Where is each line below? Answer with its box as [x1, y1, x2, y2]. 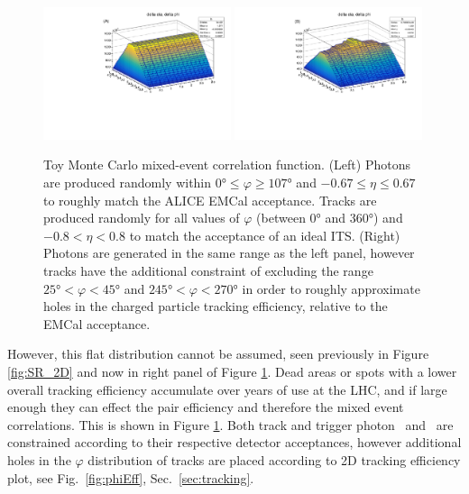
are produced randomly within [43, 173, 212, 191]
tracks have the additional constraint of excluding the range [43, 261, 373, 279]
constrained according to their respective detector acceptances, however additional [7, 433, 462, 452]
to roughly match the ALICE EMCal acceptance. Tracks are [43, 190, 377, 209]
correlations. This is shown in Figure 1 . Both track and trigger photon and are [7, 415, 454, 434]
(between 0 [256, 208, 317, 227]
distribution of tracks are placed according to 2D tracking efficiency [87, 450, 461, 469]
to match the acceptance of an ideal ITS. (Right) [129, 225, 400, 244]
